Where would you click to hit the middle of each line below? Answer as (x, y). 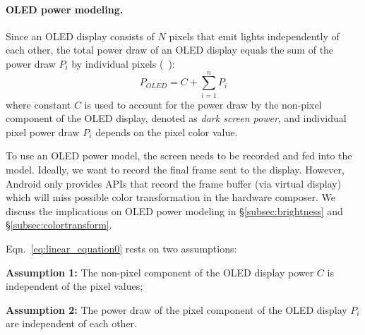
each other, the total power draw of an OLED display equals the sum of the (170, 50)
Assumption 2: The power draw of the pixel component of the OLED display (176, 309)
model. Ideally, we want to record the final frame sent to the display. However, (175, 170)
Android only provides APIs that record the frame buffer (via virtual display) (174, 183)
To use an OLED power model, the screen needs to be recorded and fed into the (179, 156)
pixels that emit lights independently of (254, 36)
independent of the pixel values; (74, 286)
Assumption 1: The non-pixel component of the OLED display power (160, 272)
